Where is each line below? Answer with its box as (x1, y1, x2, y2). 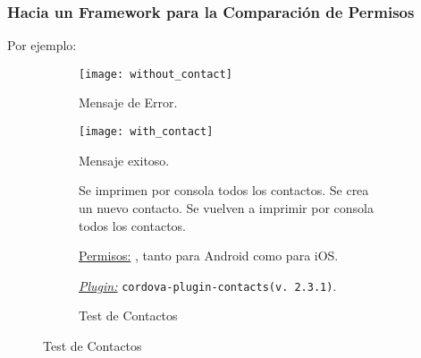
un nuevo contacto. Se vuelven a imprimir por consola (79, 198, 374, 217)
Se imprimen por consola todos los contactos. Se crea (79, 181, 369, 200)
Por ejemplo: (7, 36, 77, 55)
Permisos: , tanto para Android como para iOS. (79, 246, 339, 265)
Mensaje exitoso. (79, 150, 170, 169)
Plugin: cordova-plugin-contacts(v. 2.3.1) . (79, 276, 337, 294)
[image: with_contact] (79, 125, 214, 139)
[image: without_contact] (79, 67, 232, 81)
